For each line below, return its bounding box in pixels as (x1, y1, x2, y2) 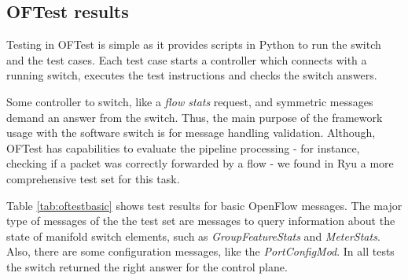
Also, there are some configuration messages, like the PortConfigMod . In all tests (6, 243, 395, 260)
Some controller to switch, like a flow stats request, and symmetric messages (6, 93, 373, 109)
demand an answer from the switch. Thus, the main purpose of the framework (6, 109, 383, 125)
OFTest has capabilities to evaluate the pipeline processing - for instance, (6, 139, 360, 156)
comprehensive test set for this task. (6, 170, 180, 186)
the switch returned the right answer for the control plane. (6, 258, 288, 274)
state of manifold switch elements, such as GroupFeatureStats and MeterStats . (6, 227, 380, 244)
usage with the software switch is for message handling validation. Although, (6, 124, 376, 141)
